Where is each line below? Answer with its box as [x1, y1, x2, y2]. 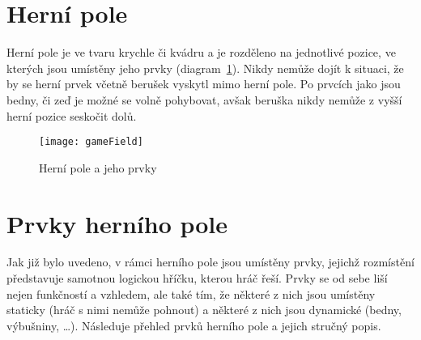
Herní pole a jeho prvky [39, 159, 157, 176]
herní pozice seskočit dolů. [6, 107, 137, 124]
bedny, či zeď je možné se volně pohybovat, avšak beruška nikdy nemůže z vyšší [6, 91, 402, 108]
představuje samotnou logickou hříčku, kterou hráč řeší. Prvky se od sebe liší [6, 270, 388, 287]
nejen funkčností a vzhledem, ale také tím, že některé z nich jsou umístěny [6, 285, 376, 302]
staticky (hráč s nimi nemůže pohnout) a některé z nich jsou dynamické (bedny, [6, 301, 402, 318]
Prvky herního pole [6, 206, 228, 240]
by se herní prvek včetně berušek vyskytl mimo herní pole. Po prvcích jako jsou [6, 75, 401, 92]
